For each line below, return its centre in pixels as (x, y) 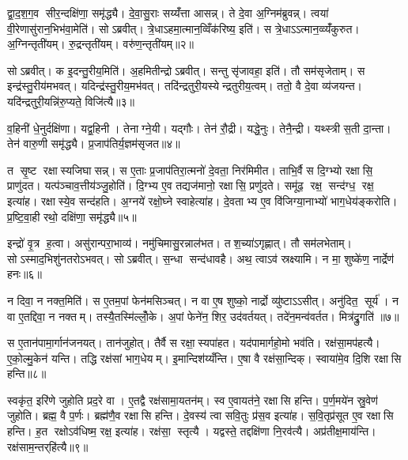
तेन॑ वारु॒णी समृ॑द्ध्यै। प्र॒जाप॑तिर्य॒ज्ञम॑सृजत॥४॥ (94, 143)
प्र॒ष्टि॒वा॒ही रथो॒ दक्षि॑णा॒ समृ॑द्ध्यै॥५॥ (72, 216)
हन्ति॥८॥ (27, 373)
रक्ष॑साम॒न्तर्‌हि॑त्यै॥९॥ (48, 446)
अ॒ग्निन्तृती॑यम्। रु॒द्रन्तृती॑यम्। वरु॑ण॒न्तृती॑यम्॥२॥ (100, 44)
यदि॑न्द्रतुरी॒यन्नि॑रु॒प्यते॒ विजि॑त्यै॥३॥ (71, 101)
